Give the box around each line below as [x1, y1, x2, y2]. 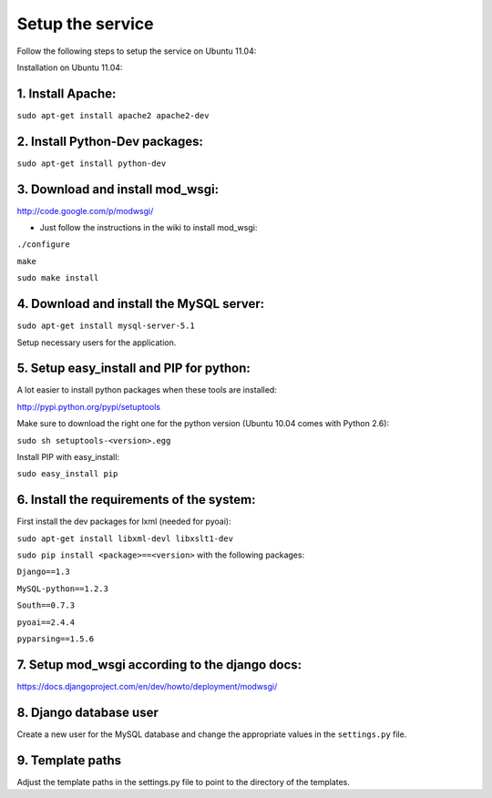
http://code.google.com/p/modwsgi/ [16, 205, 154, 216]
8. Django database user [16, 704, 159, 720]
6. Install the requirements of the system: [16, 492, 256, 507]
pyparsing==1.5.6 [16, 634, 95, 644]
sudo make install [16, 273, 99, 283]
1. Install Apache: [16, 86, 117, 101]
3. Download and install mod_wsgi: [16, 181, 219, 197]
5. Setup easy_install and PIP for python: [16, 361, 251, 376]
